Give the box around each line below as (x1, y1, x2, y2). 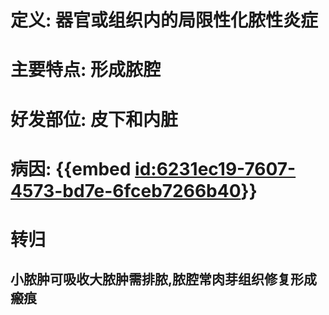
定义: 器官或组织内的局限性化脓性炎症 (10, 9, 318, 32)
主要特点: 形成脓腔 (10, 59, 161, 81)
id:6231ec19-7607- (134, 157, 297, 180)
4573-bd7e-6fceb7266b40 (10, 179, 242, 202)
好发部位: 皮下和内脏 (10, 108, 178, 131)
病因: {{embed (10, 157, 132, 180)
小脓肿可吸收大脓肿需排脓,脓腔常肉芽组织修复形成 (10, 271, 318, 288)
